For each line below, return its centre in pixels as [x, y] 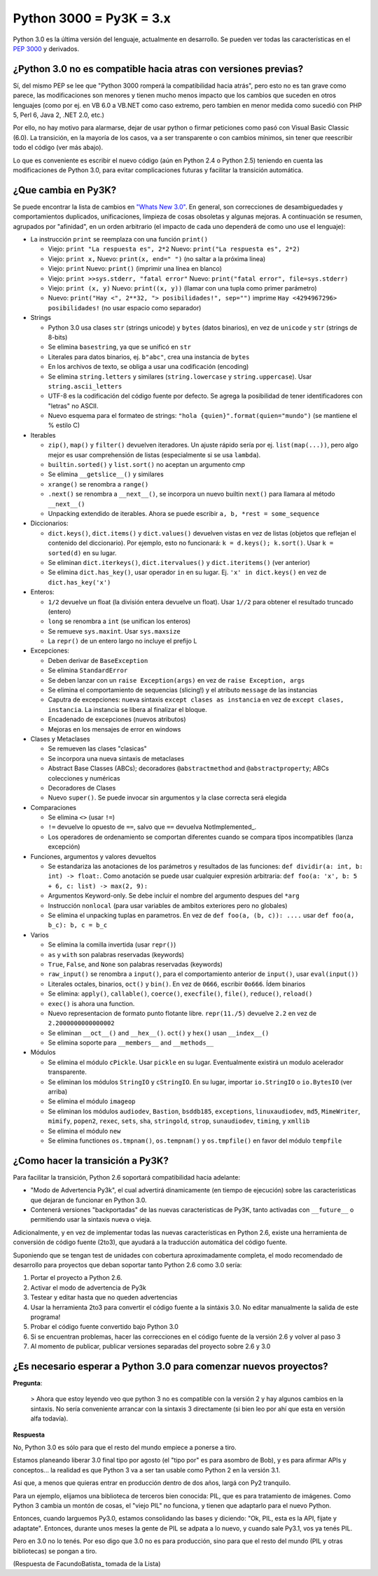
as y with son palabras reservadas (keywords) [116, 954]
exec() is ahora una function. [91, 1003]
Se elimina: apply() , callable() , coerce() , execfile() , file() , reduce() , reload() [180, 993]
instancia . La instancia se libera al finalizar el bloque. [128, 709]
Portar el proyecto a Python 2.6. [76, 1278]
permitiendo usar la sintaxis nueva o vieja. [91, 1220]
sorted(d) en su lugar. [82, 552]
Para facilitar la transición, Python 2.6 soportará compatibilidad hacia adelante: [127, 1177]
